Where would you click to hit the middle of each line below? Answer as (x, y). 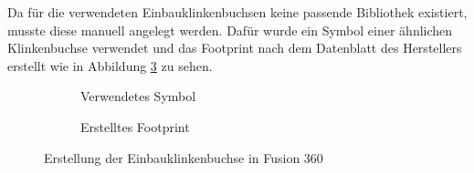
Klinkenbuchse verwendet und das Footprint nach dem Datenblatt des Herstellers (235, 48)
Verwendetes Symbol (138, 96)
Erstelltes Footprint (135, 126)
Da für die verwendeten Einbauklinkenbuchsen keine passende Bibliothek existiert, (237, 12)
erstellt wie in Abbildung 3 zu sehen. (110, 65)
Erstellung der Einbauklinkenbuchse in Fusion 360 (184, 157)
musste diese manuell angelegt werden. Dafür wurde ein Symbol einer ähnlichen (230, 30)
